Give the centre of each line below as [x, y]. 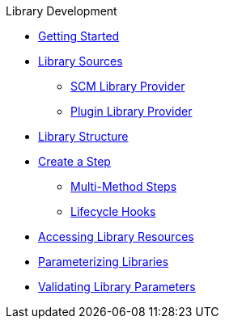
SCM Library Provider [128, 86]
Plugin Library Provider [132, 111]
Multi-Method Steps [124, 186]
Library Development [62, 11]
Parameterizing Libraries [104, 262]
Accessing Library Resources [116, 236]
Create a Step [74, 161]
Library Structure [83, 136]
